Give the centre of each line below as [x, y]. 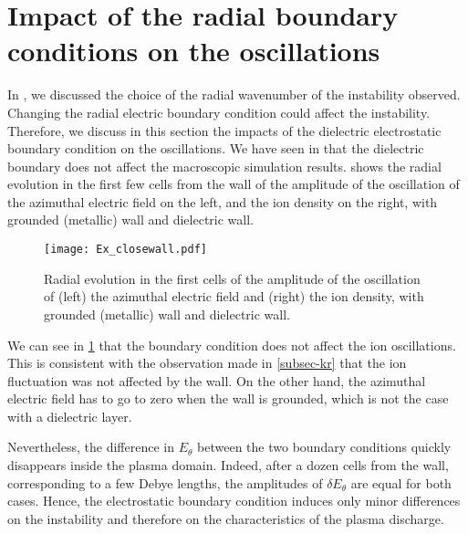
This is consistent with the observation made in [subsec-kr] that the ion [207, 363]
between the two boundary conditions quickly [324, 447]
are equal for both [401, 482]
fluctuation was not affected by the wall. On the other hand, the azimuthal [217, 380]
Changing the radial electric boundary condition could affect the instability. [219, 112]
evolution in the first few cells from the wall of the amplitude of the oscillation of [234, 184]
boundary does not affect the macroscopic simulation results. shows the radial [224, 166]
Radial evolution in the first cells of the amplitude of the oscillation [232, 278]
